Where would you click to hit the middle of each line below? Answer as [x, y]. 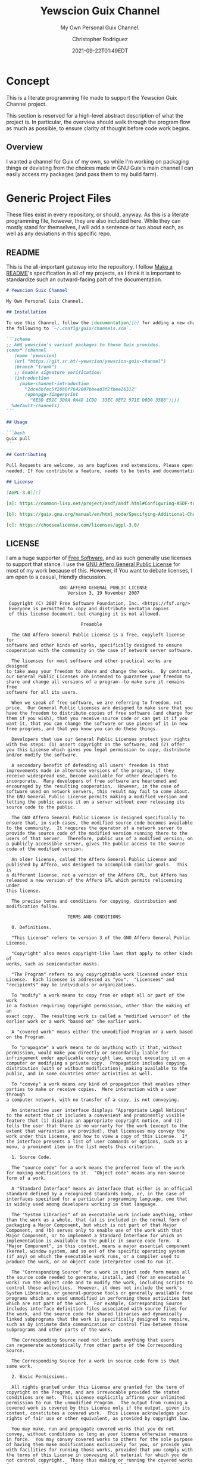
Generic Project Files [59, 198]
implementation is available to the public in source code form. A [93, 1241]
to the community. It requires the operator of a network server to [94, 828]
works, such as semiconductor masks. [53, 964]
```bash [16, 433]
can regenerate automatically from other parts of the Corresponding [94, 1345]
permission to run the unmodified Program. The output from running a [97, 1403]
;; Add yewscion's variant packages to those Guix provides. [84, 345]
